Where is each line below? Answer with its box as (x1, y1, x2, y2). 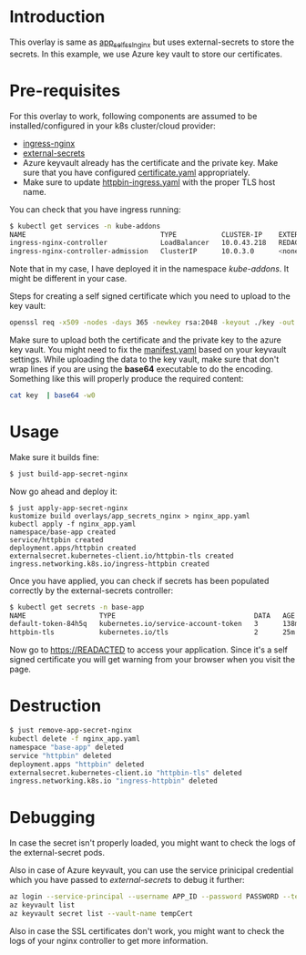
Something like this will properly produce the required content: (9, 374, 244, 385)
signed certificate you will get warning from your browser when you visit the (9, 654, 296, 665)
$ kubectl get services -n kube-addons (9, 221, 161, 231)
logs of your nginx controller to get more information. (9, 935, 209, 946)
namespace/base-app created (9, 527, 117, 537)
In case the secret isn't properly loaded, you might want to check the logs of (9, 837, 296, 848)
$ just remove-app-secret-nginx (9, 726, 132, 735)
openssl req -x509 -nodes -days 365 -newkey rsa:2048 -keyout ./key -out (9, 318, 296, 327)
